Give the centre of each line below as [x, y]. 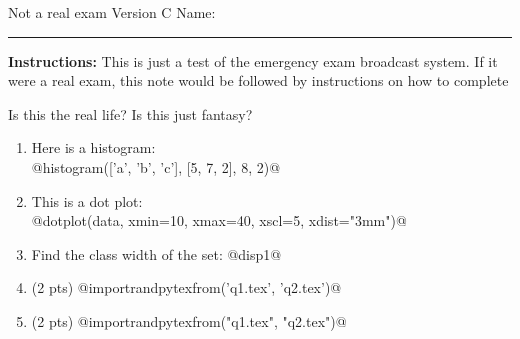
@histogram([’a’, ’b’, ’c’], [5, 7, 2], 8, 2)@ [156, 166]
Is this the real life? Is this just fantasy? [130, 113]
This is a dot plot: [87, 200]
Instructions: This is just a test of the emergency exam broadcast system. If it [253, 60]
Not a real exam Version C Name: [112, 12]
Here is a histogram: [93, 147]
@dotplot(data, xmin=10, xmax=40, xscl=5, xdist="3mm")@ [219, 220]
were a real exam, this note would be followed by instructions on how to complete [258, 80]
